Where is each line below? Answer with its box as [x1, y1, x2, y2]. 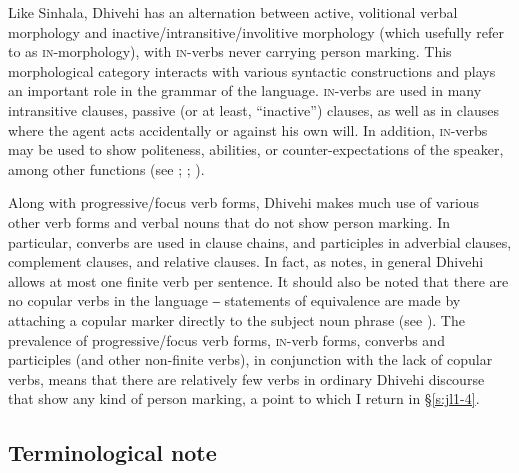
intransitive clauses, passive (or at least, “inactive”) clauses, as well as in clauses [8, 99, 499, 120]
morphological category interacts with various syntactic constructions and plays [8, 60, 496, 81]
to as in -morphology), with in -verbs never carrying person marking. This [8, 41, 452, 62]
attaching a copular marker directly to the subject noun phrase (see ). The [8, 309, 465, 330]
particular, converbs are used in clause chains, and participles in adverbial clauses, [8, 231, 512, 252]
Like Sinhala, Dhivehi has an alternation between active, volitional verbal [8, 2, 458, 22]
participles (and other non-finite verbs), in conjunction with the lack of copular [8, 349, 493, 370]
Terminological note [8, 437, 217, 468]
